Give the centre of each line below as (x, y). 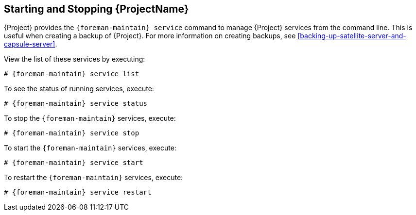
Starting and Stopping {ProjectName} (96, 9)
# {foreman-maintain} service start (74, 163)
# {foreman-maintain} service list (72, 74)
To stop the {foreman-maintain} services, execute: (90, 118)
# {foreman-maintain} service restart (78, 192)
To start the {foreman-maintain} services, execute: (90, 148)
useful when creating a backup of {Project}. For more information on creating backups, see (150, 36)
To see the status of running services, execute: (79, 89)
